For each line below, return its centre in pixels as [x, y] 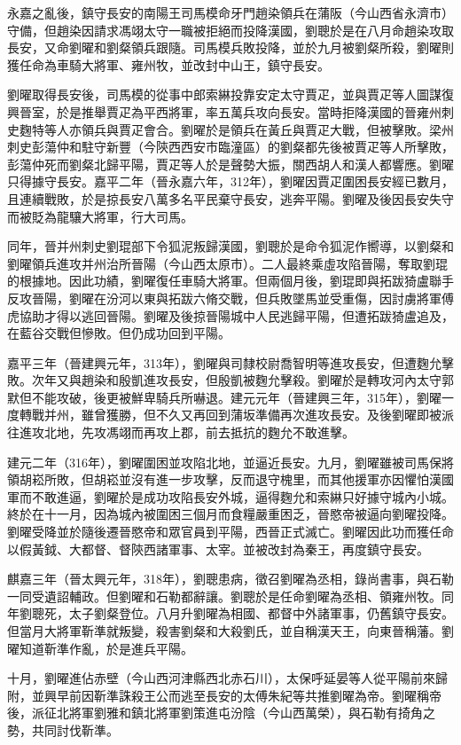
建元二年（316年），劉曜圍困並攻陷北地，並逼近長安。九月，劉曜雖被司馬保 [224, 462]
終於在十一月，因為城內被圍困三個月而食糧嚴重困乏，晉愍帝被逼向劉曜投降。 [230, 514]
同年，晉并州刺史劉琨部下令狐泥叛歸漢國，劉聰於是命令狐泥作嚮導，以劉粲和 [230, 246]
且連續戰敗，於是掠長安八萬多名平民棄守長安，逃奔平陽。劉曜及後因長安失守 [230, 198]
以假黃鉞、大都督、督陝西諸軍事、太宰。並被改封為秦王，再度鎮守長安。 [218, 549]
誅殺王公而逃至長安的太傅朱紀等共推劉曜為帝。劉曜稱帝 [280, 695]
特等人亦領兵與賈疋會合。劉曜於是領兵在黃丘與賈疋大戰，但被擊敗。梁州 [242, 129]
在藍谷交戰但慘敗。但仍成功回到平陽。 [119, 333]
